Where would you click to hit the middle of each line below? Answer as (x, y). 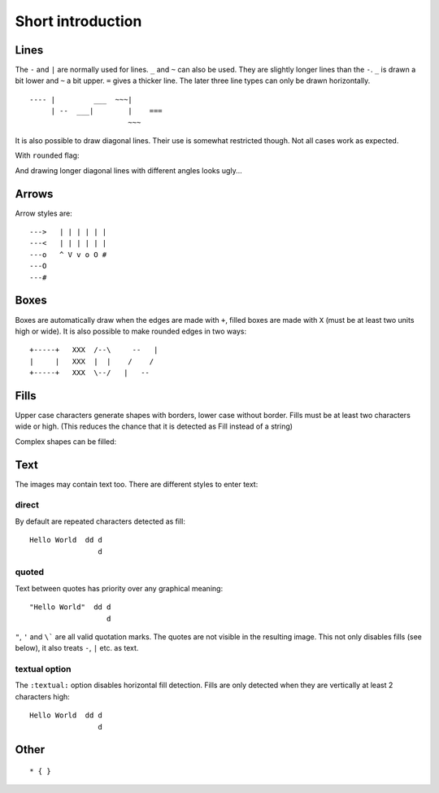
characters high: (43, 696)
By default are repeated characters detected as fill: (100, 521)
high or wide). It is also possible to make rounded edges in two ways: (131, 331)
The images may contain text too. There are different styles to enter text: (137, 484)
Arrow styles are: (43, 213)
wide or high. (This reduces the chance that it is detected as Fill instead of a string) (154, 426)
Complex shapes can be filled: (66, 441)
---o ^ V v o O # (68, 255)
